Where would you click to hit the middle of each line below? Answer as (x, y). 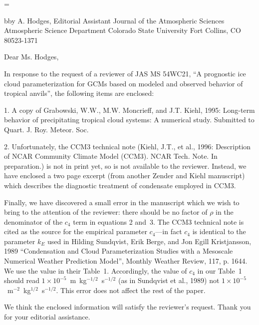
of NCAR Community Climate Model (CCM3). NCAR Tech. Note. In (111, 156)
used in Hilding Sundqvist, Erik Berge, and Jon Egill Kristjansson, (149, 241)
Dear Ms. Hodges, (31, 57)
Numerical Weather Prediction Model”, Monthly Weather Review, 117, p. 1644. (126, 261)
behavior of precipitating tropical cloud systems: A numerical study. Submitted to (129, 120)
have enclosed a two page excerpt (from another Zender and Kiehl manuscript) (125, 175)
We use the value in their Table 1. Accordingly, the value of (96, 270)
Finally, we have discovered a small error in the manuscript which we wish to (122, 202)
